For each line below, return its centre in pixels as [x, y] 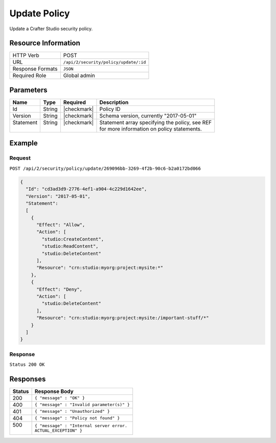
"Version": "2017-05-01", [58, 196]
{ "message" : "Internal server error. [81, 425]
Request [20, 158]
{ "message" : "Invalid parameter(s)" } [82, 405]
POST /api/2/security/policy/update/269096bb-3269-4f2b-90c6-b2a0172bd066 [105, 168]
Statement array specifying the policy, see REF [156, 122]
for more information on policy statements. [151, 129]
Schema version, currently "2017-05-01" [148, 116]
